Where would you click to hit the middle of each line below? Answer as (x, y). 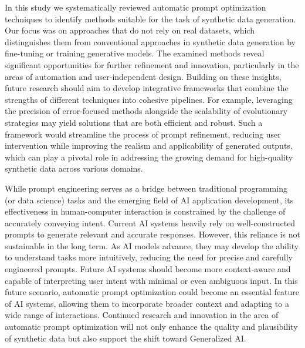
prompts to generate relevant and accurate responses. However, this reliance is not (152, 234)
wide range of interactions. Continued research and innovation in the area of (142, 315)
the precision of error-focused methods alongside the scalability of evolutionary (146, 111)
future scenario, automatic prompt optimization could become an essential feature (152, 292)
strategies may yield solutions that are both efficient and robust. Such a (134, 122)
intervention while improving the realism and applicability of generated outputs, (149, 145)
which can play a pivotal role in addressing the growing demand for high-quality (149, 157)
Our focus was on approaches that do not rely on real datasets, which (130, 30)
